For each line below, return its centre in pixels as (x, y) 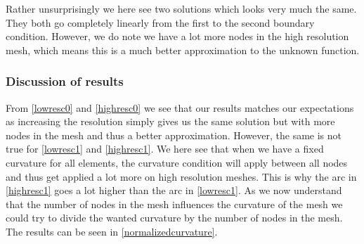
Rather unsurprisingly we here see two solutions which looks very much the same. (181, 8)
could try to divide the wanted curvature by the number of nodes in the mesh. (174, 218)
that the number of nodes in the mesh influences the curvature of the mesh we (174, 204)
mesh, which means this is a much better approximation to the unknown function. (183, 50)
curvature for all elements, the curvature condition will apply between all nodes (177, 162)
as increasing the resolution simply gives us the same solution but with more (170, 121)
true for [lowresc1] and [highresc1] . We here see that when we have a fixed (165, 149)
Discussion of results (65, 81)
